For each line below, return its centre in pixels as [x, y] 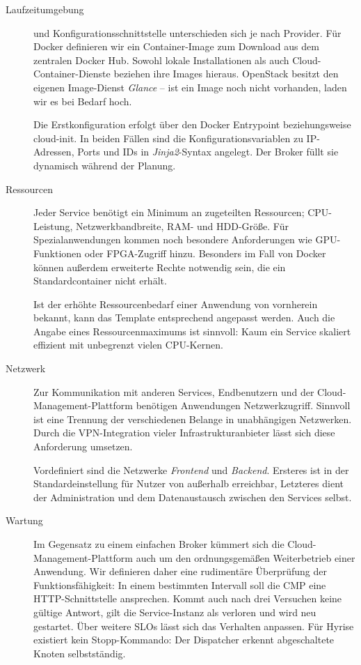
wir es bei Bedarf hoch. [83, 101]
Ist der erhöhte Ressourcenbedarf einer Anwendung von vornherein [176, 304]
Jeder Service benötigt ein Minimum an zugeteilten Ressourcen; [169, 212]
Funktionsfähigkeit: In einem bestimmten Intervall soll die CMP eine [180, 584]
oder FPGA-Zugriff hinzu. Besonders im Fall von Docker [205, 253]
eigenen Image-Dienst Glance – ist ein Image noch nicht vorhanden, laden [190, 87]
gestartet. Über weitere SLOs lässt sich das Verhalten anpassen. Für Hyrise [194, 626]
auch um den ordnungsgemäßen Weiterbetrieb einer [246, 557]
